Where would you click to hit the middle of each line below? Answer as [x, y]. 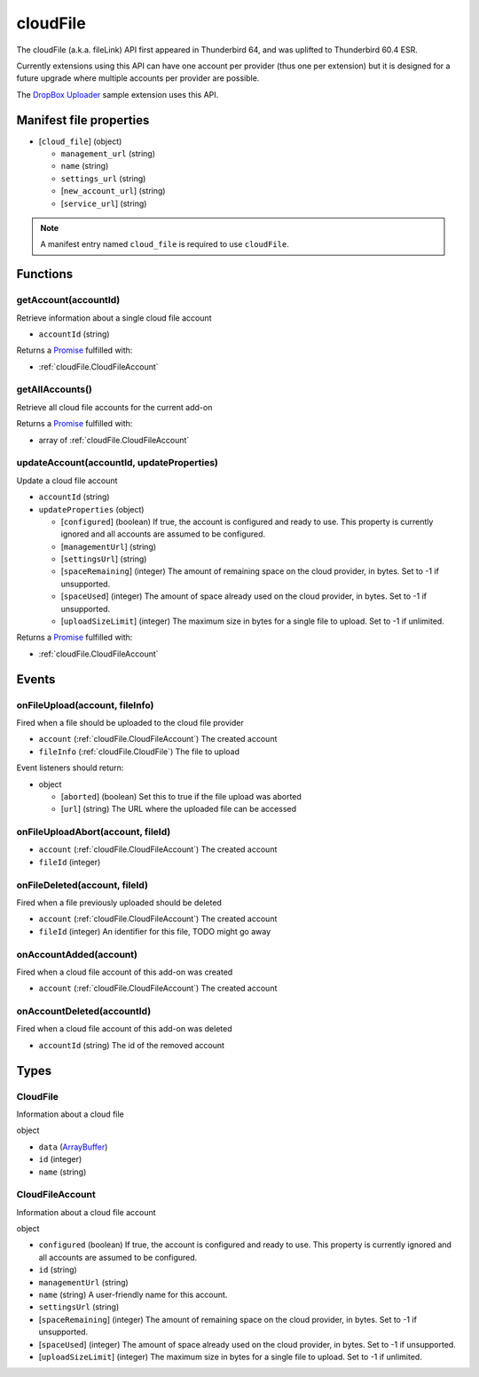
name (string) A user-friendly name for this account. [133, 1295]
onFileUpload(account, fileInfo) [85, 704]
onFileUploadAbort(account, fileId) [94, 832]
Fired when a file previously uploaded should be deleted [119, 903]
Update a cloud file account [67, 481]
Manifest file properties [83, 120]
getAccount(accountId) [68, 300]
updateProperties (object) [91, 509]
